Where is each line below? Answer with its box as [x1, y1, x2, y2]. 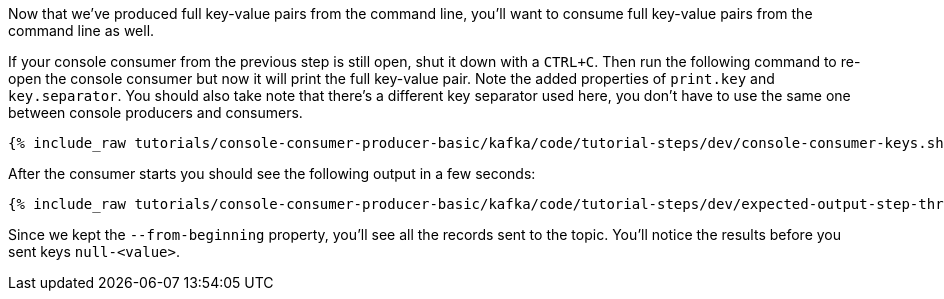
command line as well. [8, 22, 155, 39]
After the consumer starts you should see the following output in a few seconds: [8, 165, 536, 182]
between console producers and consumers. [8, 104, 303, 121]
